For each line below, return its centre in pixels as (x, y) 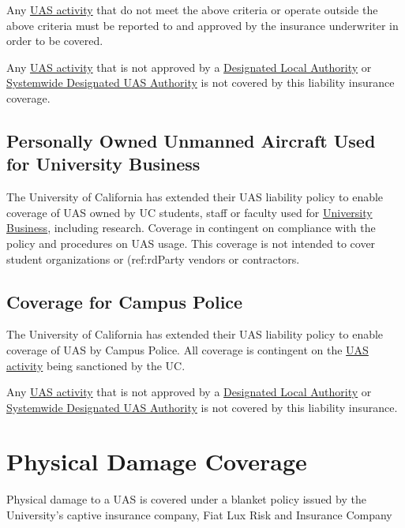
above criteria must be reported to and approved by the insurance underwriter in (202, 25)
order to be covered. (55, 41)
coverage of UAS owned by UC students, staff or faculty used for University (189, 212)
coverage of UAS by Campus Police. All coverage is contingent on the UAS (187, 349)
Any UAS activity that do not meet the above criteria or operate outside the (192, 9)
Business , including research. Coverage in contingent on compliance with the (191, 228)
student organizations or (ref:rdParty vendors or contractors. (153, 258)
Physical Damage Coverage (157, 461)
